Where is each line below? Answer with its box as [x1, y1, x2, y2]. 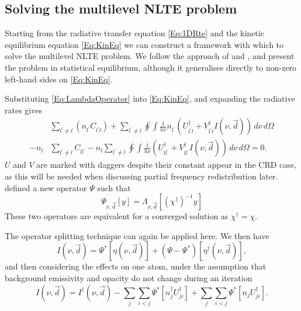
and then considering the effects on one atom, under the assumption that [5, 260, 267, 272]
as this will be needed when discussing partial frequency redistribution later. [5, 170, 278, 182]
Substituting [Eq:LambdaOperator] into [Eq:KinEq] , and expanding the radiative [5, 92, 295, 105]
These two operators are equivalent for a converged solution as [5, 210, 229, 222]
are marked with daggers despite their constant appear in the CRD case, [36, 158, 296, 171]
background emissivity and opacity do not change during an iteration [5, 271, 252, 284]
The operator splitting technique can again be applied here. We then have [5, 229, 269, 241]
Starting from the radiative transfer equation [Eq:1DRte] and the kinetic [5, 27, 264, 39]
